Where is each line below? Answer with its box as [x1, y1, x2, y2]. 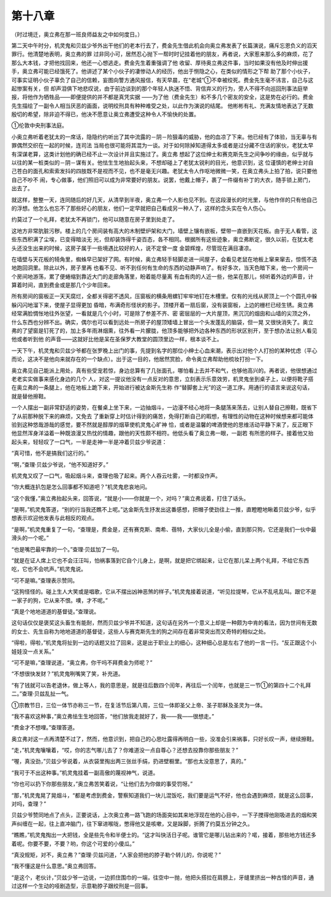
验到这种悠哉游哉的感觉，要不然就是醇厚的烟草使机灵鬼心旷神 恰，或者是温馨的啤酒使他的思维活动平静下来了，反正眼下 [11, 421, 314, 428]
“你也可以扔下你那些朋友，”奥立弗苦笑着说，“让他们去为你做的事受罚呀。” [11, 780, 193, 788]
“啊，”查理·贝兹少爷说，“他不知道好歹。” [11, 460, 108, 468]
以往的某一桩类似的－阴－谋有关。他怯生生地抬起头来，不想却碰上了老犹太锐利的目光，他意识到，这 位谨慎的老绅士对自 [11, 159, 314, 166]
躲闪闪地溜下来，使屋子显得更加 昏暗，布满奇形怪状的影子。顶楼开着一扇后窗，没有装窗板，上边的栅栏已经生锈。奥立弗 [11, 301, 314, 308]
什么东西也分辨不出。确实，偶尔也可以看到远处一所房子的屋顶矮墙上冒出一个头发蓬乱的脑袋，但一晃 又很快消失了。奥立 [11, 318, 314, 325]
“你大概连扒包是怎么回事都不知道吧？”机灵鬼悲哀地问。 [11, 483, 151, 491]
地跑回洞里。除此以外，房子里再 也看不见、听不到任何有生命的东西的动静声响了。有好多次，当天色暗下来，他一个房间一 [11, 264, 314, 271]
